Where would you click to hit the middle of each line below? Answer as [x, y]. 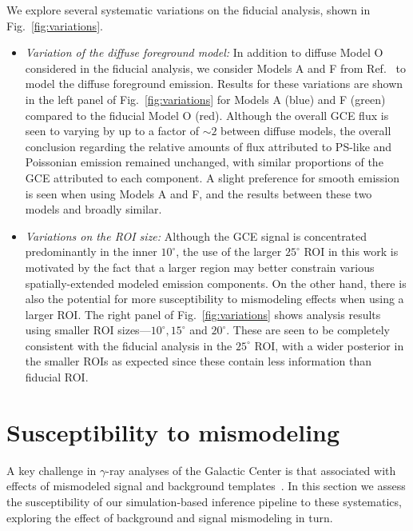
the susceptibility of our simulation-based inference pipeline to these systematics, [204, 501]
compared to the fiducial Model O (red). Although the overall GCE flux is [207, 115]
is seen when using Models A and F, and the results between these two [199, 193]
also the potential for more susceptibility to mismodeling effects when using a [214, 299]
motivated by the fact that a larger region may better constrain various [200, 267]
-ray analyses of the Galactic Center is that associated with [251, 470]
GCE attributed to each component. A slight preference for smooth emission [212, 177]
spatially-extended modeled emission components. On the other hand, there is [216, 283]
